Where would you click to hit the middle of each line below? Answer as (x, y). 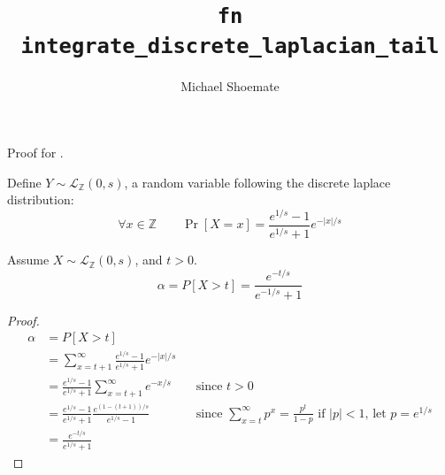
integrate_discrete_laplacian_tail (230, 46)
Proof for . (35, 153)
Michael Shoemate (230, 85)
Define (24, 182)
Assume (28, 260)
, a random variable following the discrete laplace (257, 182)
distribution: (41, 199)
